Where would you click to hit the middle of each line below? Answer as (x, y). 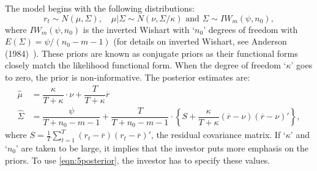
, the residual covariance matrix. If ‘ (218, 135)
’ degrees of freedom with (251, 29)
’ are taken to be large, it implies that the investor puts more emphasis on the (162, 148)
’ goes (302, 65)
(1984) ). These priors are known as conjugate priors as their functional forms (151, 53)
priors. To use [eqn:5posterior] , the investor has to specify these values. (138, 160)
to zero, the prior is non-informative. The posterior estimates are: (128, 77)
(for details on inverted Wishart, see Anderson (200, 41)
